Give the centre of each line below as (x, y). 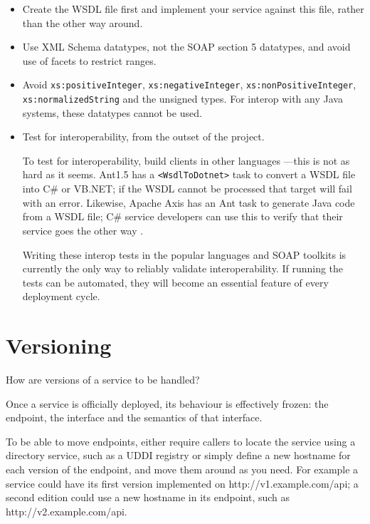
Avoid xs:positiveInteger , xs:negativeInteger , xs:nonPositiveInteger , (189, 84)
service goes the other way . (83, 230)
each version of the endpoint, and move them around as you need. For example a (182, 469)
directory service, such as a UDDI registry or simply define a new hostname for (178, 455)
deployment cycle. (61, 296)
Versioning (59, 345)
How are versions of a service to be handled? (103, 379)
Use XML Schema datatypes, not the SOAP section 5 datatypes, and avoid (186, 47)
